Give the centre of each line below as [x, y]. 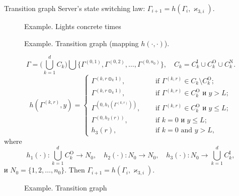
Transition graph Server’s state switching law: [75, 8]
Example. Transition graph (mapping [82, 43]
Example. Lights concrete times [73, 26]
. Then [75, 170]
